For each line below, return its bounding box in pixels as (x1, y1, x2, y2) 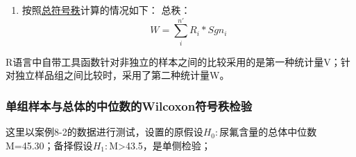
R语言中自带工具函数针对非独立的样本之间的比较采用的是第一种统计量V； (6, 54, 341, 68)
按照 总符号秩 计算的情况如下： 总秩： (22, 3, 191, 17)
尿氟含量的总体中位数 (219, 124, 317, 139)
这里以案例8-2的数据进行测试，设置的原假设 (6, 124, 203, 139)
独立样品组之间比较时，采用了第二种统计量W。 (15, 68, 230, 82)
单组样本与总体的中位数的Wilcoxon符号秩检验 (6, 97, 253, 114)
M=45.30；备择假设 (6, 138, 93, 152)
